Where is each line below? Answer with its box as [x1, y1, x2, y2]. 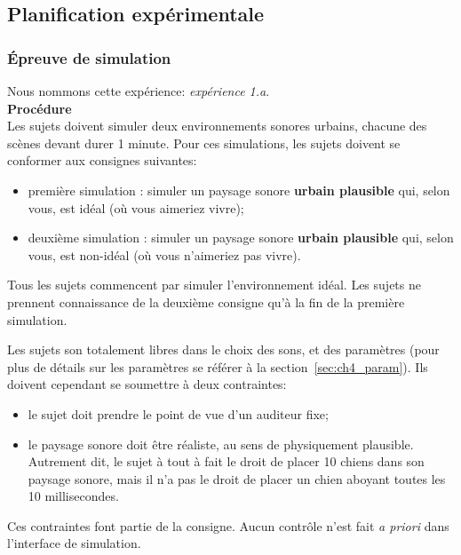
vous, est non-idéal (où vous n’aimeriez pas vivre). [28, 245, 301, 264]
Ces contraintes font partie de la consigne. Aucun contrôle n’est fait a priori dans [7, 516, 449, 535]
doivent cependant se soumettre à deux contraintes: [7, 375, 287, 393]
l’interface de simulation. [7, 534, 141, 552]
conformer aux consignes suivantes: [7, 151, 197, 170]
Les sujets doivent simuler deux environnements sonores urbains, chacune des [7, 116, 427, 135]
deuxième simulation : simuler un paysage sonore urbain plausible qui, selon [28, 228, 454, 247]
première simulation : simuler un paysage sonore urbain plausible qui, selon [28, 180, 450, 199]
